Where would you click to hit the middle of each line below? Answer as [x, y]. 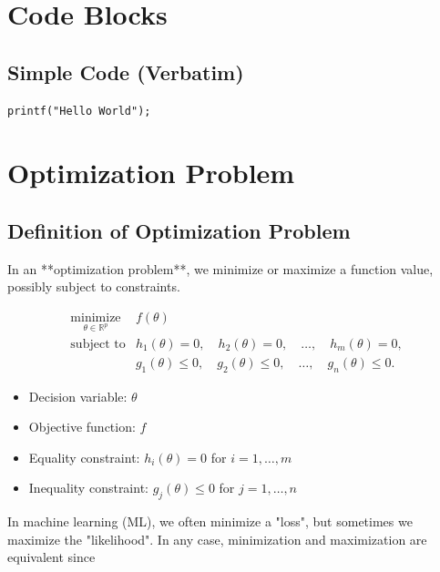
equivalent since [51, 557]
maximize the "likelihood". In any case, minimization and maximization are [217, 539]
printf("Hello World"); [79, 111]
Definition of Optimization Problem [179, 230]
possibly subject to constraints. [94, 286]
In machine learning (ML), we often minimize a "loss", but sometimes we [210, 521]
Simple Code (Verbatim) [126, 71]
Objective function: [82, 427]
